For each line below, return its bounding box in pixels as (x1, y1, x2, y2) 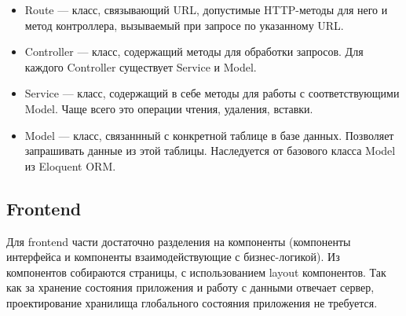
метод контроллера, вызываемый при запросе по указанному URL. (24, 17, 344, 33)
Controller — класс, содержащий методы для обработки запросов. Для (24, 43, 364, 60)
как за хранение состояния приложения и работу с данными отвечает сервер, (6, 279, 375, 296)
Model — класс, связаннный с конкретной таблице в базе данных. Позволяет (24, 127, 394, 143)
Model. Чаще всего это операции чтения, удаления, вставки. (24, 100, 313, 116)
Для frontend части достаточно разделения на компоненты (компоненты (6, 233, 351, 249)
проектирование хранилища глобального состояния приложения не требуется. (6, 294, 378, 310)
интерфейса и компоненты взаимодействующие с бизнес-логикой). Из (6, 248, 340, 265)
